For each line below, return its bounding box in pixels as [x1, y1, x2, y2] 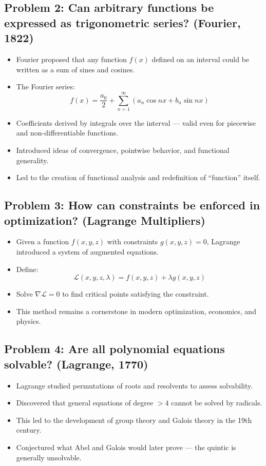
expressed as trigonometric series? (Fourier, [4, 14, 241, 30]
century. [16, 424, 42, 435]
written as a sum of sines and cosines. [16, 64, 135, 74]
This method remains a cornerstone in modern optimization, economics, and [16, 305, 256, 316]
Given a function [16, 236, 69, 247]
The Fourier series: [16, 81, 75, 92]
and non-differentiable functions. [16, 127, 118, 138]
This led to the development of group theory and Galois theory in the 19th [16, 414, 252, 425]
